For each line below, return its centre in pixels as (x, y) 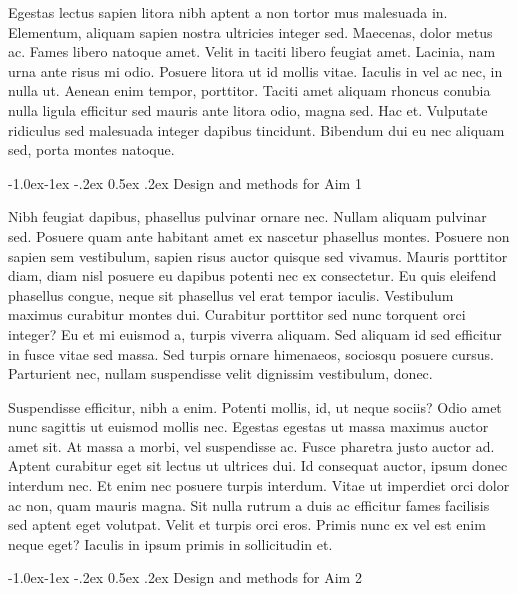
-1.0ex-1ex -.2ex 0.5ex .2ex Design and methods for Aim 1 (185, 182)
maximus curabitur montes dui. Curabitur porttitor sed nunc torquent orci (237, 314)
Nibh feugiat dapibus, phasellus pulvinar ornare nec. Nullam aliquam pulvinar (247, 216)
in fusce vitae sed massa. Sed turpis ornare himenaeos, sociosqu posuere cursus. (251, 353)
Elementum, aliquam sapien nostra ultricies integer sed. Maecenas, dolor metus (250, 31)
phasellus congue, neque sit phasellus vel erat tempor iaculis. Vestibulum (231, 294)
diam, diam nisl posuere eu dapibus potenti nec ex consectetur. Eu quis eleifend (252, 275)
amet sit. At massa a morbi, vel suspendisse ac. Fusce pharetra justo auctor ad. (251, 445)
